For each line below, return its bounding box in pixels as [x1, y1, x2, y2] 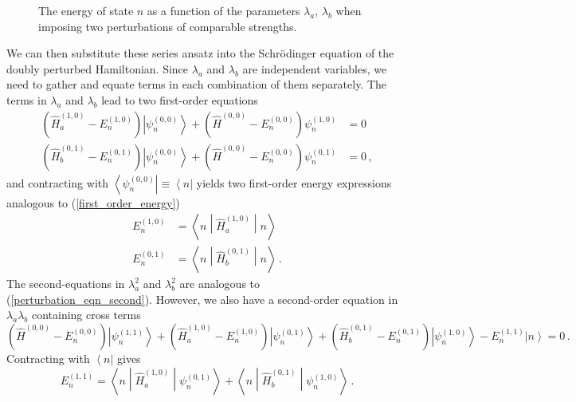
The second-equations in [6, 275, 125, 292]
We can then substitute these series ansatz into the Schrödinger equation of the [6, 45, 394, 61]
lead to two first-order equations [101, 91, 258, 108]
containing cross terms [31, 306, 141, 323]
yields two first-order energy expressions [196, 174, 392, 191]
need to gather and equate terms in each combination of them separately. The [6, 76, 387, 93]
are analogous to [179, 275, 261, 292]
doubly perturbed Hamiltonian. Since [6, 60, 189, 77]
